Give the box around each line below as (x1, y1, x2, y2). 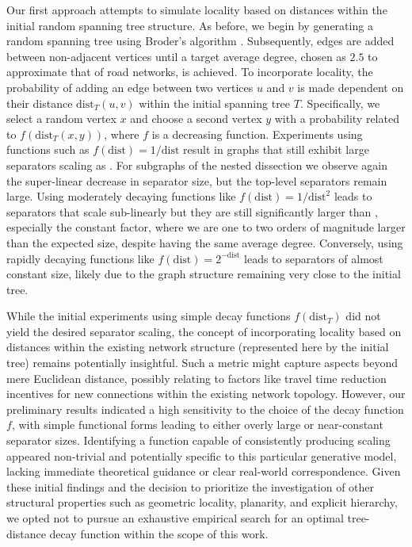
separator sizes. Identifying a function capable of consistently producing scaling (6, 432, 391, 449)
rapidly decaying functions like (6, 250, 154, 266)
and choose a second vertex (130, 110, 262, 127)
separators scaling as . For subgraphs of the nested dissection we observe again (6, 156, 388, 173)
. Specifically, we (299, 94, 380, 111)
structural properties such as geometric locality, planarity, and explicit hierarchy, (6, 494, 398, 511)
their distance (6, 94, 73, 111)
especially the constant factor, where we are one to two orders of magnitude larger (6, 219, 406, 235)
